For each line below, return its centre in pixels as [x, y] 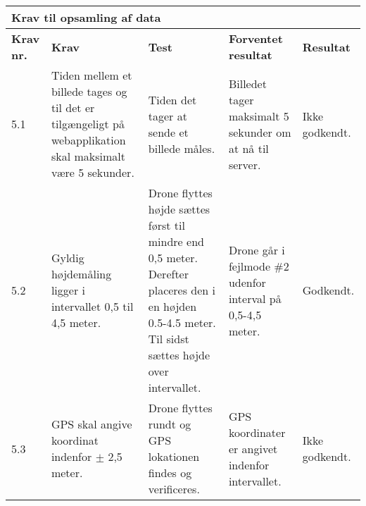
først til [166, 225]
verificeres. [174, 489]
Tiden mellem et [91, 75]
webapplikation [88, 140]
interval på [255, 298]
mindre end [176, 241]
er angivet [253, 448]
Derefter [168, 274]
